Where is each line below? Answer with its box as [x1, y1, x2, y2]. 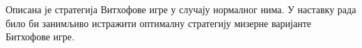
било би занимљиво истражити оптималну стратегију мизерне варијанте [6, 15, 311, 30]
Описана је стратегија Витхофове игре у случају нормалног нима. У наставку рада [6, 2, 356, 16]
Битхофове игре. [6, 29, 74, 44]
